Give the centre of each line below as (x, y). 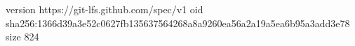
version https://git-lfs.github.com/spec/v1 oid (105, 9)
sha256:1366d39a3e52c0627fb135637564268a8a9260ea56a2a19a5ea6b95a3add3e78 (178, 23)
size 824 (22, 37)
